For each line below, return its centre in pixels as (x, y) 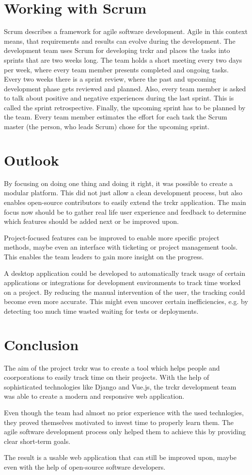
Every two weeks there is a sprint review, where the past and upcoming (110, 79)
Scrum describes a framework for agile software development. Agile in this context (126, 31)
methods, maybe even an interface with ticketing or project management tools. (121, 247)
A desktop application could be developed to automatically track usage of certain (125, 273)
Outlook (31, 160)
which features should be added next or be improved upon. (91, 221)
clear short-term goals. (37, 441)
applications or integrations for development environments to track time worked (122, 282)
